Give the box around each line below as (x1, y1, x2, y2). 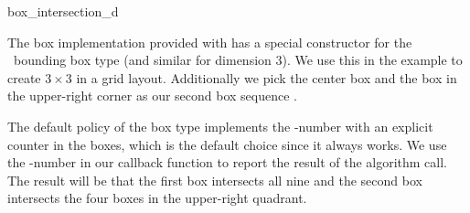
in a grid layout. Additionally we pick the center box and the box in (76, 68, 457, 87)
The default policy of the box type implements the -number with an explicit (7, 116, 433, 135)
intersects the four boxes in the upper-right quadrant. (7, 188, 307, 208)
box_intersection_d (7, 2, 119, 20)
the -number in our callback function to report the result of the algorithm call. (7, 153, 448, 172)
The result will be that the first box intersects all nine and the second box (7, 170, 422, 189)
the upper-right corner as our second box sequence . (7, 86, 297, 105)
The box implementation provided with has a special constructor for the (7, 32, 412, 51)
